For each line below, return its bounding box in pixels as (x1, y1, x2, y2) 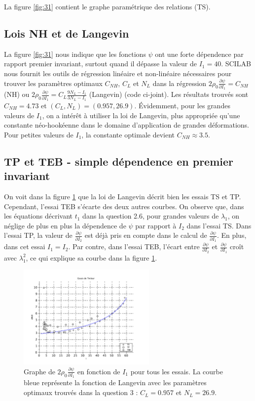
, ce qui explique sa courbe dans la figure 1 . (26, 252, 157, 263)
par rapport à (135, 220, 177, 230)
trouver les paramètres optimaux (4, 78, 103, 88)
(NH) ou (4, 89, 30, 99)
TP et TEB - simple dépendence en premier (4, 153, 234, 169)
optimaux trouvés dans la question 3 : (24, 387, 138, 398)
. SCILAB (221, 58, 251, 69)
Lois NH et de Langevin (4, 25, 129, 41)
